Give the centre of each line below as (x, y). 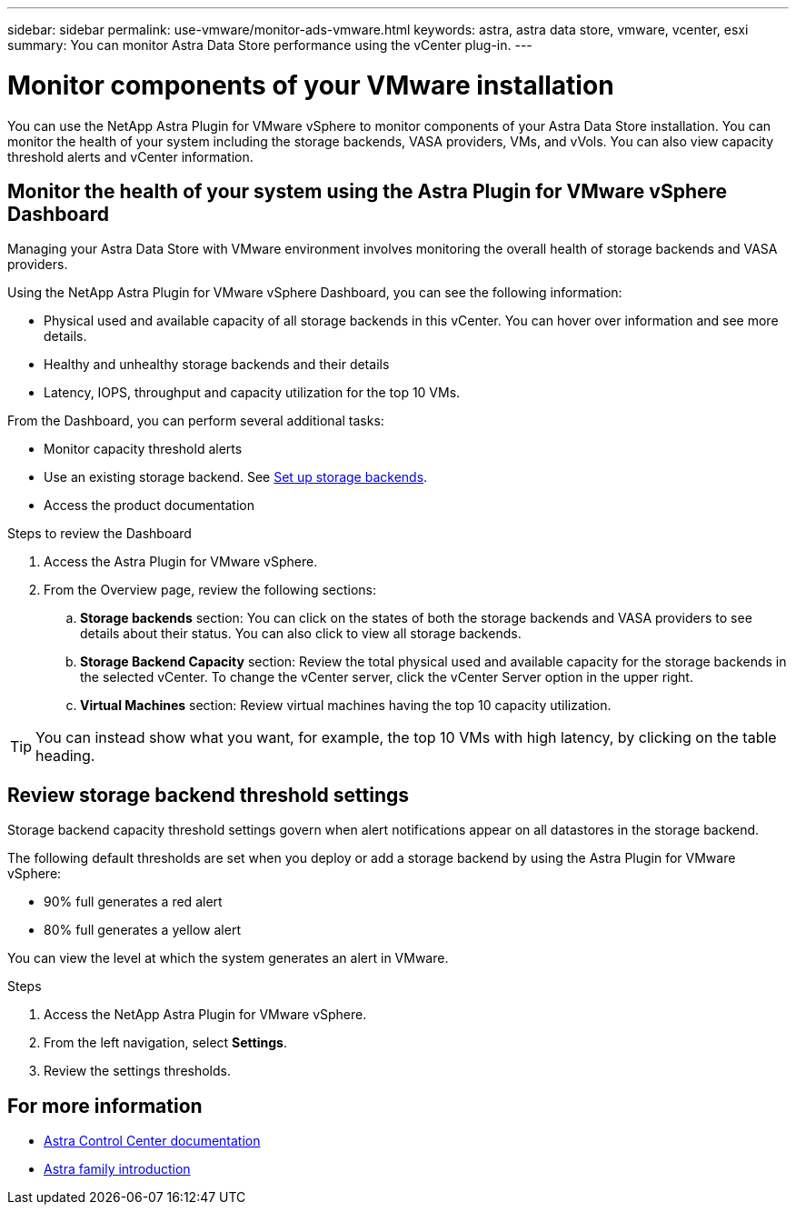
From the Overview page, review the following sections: (210, 590)
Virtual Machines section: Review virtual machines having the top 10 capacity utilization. (346, 706)
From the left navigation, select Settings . (165, 1043)
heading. (65, 756)
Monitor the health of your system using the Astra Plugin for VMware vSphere (368, 191)
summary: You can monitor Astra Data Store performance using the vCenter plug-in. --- (270, 45)
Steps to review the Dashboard (99, 534)
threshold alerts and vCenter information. (130, 156)
